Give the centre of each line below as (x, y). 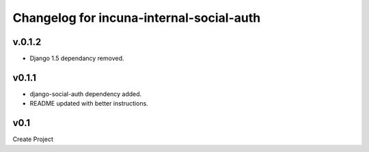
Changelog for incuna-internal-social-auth (137, 18)
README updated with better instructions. (89, 104)
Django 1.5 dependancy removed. (77, 59)
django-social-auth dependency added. (86, 94)
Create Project (33, 139)
